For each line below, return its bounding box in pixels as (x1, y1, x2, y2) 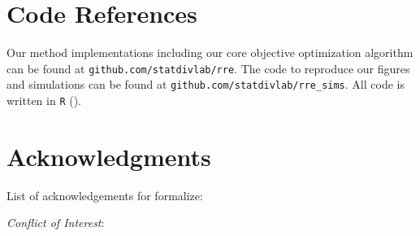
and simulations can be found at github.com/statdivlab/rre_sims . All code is (6, 76, 405, 93)
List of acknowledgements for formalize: (6, 186, 203, 203)
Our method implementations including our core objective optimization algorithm (6, 44, 414, 61)
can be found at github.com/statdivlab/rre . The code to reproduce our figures (6, 59, 410, 76)
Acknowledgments (6, 139, 211, 173)
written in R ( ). (6, 92, 82, 109)
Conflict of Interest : (6, 214, 105, 231)
